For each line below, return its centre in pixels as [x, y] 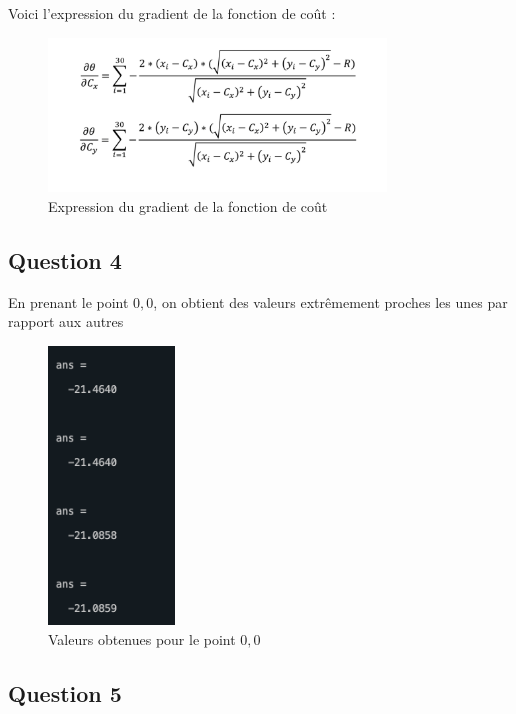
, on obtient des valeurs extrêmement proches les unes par [330, 301]
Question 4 [65, 259]
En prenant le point [68, 301]
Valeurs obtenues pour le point [142, 639]
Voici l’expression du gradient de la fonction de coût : [172, 13]
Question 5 [65, 693]
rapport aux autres [66, 321]
